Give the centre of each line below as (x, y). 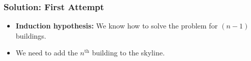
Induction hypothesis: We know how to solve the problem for (117, 26)
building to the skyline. (128, 53)
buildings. (31, 35)
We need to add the (47, 53)
